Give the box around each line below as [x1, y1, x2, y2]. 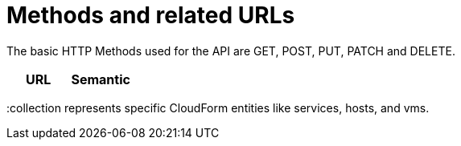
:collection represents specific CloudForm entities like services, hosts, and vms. [6, 100, 430, 115]
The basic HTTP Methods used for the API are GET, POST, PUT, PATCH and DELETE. [6, 43, 455, 58]
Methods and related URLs [6, 2, 295, 29]
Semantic [71, 71, 130, 87]
